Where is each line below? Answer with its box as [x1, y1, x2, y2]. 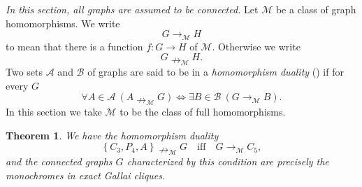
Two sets [6, 64, 43, 79]
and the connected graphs [6, 154, 113, 168]
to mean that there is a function [6, 39, 143, 53]
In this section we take [6, 104, 102, 119]
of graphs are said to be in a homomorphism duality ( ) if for [87, 64, 344, 79]
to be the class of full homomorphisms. [120, 104, 286, 119]
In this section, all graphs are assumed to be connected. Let [6, 2, 259, 16]
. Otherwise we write [212, 39, 301, 53]
